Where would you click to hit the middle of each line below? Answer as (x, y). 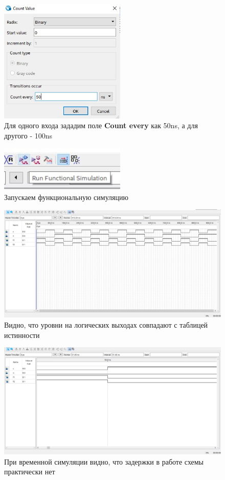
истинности (22, 335)
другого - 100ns (28, 135)
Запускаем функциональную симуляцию (66, 197)
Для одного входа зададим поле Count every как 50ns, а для (101, 125)
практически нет (30, 472)
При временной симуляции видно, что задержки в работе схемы (104, 461)
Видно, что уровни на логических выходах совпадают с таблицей (106, 324)
